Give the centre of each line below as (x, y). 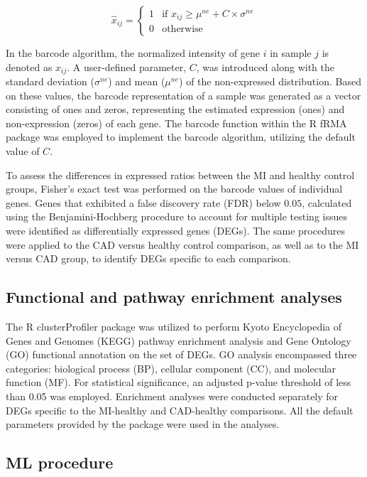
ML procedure (60, 462)
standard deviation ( (50, 81)
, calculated (327, 202)
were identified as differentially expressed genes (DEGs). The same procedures (175, 230)
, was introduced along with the (265, 66)
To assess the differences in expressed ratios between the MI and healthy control (180, 175)
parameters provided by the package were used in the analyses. (143, 424)
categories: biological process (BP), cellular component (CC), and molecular (171, 368)
